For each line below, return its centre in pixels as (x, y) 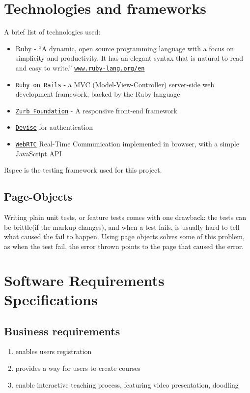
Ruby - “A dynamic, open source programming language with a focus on (125, 48)
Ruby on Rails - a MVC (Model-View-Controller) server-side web (115, 84)
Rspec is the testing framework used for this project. (83, 170)
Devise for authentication (54, 127)
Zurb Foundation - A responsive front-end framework (96, 110)
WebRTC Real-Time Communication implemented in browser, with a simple (127, 144)
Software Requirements (84, 280)
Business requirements (62, 331)
